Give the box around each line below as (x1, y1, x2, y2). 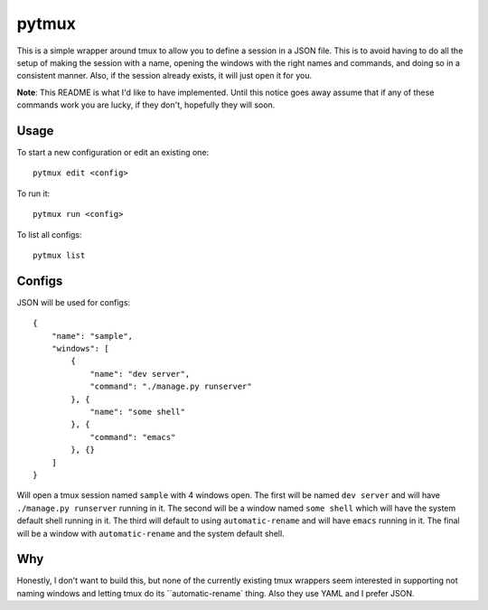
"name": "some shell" (89, 407, 185, 417)
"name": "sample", (51, 331, 134, 341)
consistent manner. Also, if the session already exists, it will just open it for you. (16, 70, 312, 81)
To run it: (16, 188, 51, 199)
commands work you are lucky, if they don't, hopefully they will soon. (16, 99, 276, 110)
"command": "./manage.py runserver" (89, 381, 252, 392)
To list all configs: (16, 229, 82, 239)
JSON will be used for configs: (16, 296, 131, 307)
